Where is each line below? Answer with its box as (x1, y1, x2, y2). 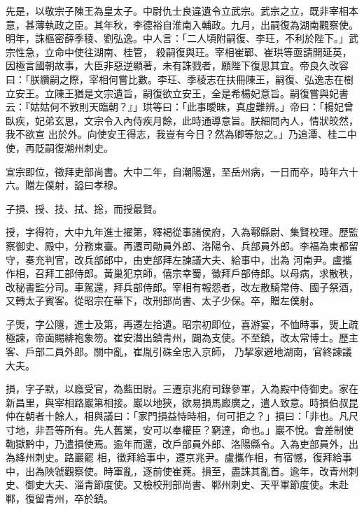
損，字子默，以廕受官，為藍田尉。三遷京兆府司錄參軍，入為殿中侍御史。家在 (6, 381, 358, 396)
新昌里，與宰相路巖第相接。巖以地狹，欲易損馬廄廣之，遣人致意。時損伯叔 (6, 395, 349, 409)
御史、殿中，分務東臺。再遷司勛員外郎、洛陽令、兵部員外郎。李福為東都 (15, 238, 349, 253)
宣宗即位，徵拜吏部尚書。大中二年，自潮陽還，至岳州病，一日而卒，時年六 (6, 164, 349, 178)
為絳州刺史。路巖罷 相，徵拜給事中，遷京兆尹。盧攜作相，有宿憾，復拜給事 (6, 450, 352, 465)
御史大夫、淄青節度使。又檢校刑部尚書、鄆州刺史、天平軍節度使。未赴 (24, 477, 349, 492)
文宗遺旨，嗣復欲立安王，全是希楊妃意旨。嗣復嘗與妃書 (93, 85, 349, 100)
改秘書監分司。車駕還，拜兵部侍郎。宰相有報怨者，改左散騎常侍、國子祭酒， (6, 279, 358, 294)
